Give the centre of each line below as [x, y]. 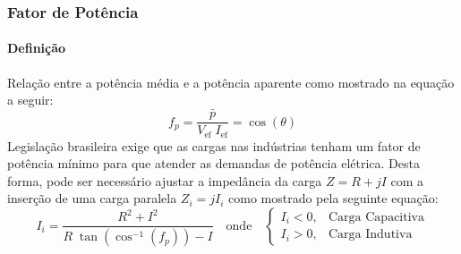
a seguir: [30, 100]
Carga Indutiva [371, 235]
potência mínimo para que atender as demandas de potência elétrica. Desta [213, 163]
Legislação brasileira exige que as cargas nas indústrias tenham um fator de [214, 145]
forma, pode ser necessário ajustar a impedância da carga [165, 180]
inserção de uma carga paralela [92, 198]
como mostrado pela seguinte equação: [333, 198]
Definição [37, 48]
